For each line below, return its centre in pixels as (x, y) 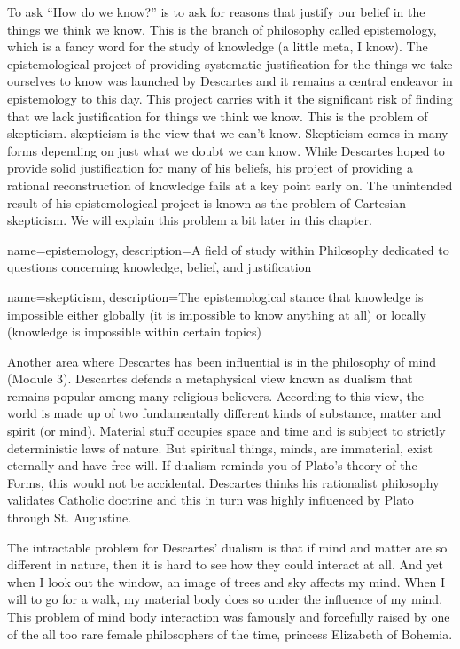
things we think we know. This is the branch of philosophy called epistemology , (222, 29)
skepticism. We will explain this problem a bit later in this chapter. (190, 220)
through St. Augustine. (70, 518)
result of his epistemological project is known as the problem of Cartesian (207, 202)
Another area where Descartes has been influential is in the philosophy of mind (222, 361)
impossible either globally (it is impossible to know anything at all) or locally (217, 314)
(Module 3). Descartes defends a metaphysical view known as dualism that (210, 379)
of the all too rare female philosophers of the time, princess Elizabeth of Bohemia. (230, 634)
